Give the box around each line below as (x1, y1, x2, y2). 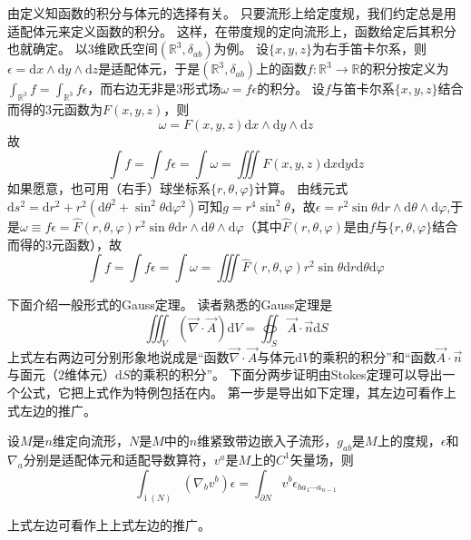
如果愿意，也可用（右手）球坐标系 (7, 179, 211, 198)
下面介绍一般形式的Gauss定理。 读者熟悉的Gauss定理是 (7, 295, 333, 314)
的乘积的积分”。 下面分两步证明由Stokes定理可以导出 (130, 365, 443, 384)
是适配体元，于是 (98, 59, 201, 78)
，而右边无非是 (87, 79, 177, 98)
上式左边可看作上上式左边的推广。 (7, 515, 211, 535)
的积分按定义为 (359, 59, 449, 78)
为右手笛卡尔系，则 (311, 39, 427, 58)
